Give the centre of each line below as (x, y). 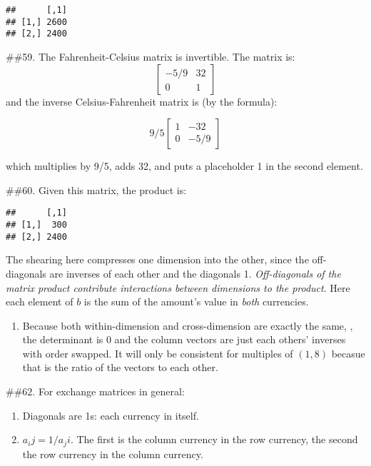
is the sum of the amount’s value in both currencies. (196, 302)
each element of (40, 302)
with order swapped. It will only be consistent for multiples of (158, 353)
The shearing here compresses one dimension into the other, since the (157, 259)
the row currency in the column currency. (113, 454)
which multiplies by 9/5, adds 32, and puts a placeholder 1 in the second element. (184, 166)
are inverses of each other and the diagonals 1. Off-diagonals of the (195, 273)
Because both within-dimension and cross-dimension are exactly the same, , (188, 325)
